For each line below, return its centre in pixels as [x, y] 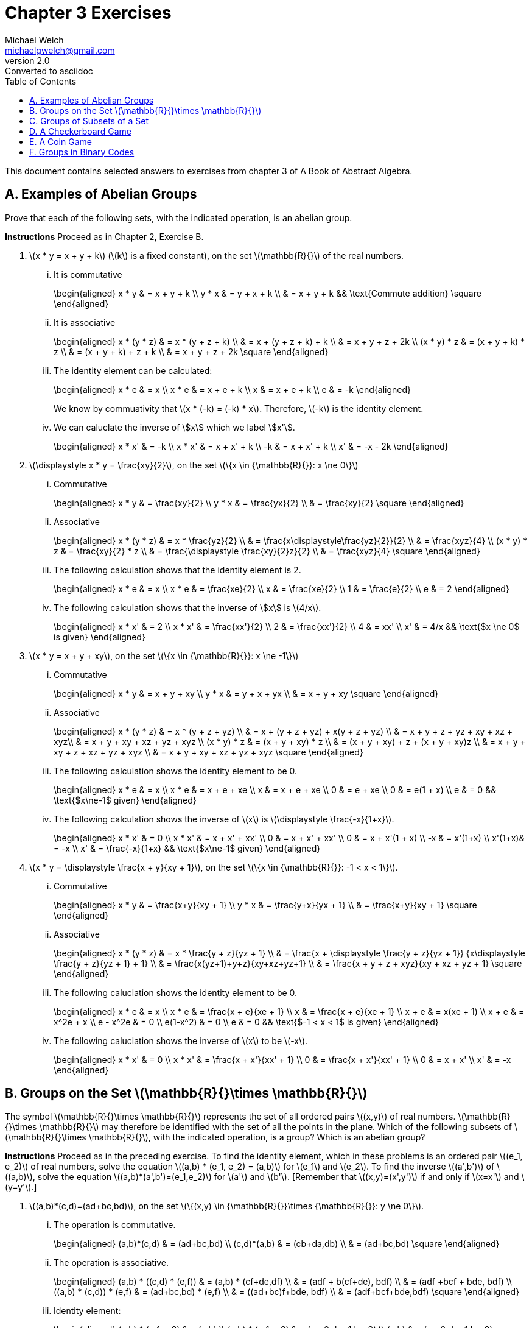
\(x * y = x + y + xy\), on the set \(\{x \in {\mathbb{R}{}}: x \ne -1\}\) [164, 655]
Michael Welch [34, 40]
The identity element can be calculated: [133, 370]
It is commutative [88, 274]
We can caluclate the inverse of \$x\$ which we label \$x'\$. [174, 427]
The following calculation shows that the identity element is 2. [177, 570]
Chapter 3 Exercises [88, 13]
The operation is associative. [111, 1263]
